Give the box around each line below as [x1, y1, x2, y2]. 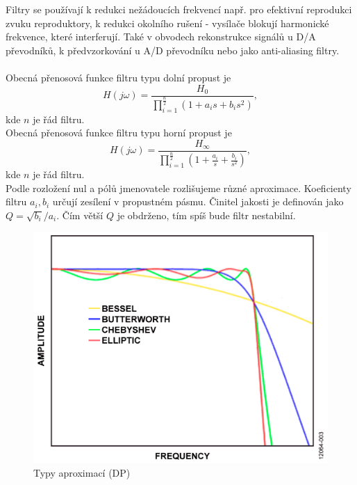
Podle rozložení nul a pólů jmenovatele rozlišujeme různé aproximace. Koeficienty [6, 180, 351, 195]
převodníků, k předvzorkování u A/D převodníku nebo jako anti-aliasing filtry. [6, 42, 340, 57]
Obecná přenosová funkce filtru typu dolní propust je [6, 70, 231, 84]
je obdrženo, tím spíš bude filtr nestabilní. [117, 207, 296, 222]
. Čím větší [56, 207, 103, 222]
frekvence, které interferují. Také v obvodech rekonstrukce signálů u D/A [6, 29, 316, 44]
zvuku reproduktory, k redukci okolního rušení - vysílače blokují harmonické [6, 15, 329, 30]
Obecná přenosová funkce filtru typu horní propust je [6, 125, 232, 140]
